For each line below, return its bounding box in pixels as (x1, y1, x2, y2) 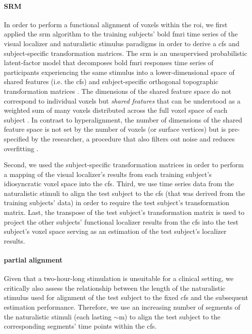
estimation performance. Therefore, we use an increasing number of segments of (4, 302, 240, 312)
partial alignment (4, 255, 63, 265)
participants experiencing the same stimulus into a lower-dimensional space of (4, 67, 235, 77)
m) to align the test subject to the (119, 311, 220, 321)
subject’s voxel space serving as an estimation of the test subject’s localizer (4, 226, 227, 236)
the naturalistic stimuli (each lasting (4, 311, 111, 321)
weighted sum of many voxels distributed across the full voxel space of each (4, 105, 227, 115)
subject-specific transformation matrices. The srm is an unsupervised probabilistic (4, 48, 247, 58)
